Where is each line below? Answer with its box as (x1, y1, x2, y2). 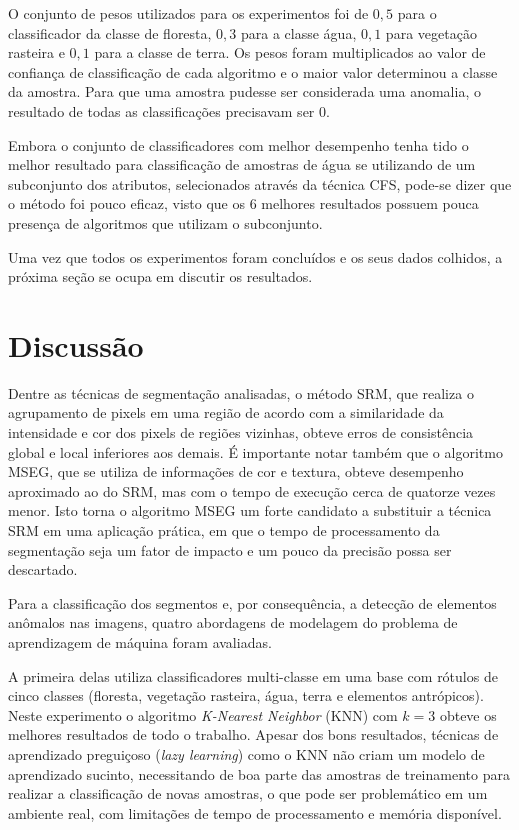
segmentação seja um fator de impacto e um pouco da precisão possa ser (8, 539, 452, 560)
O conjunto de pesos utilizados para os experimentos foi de (8, 3, 369, 23)
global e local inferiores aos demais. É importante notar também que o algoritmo (8, 441, 503, 462)
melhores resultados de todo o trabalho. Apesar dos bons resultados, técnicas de (8, 724, 499, 745)
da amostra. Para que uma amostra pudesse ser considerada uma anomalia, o (8, 81, 481, 102)
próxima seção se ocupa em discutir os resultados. (8, 266, 313, 287)
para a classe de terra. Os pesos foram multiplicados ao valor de (94, 42, 486, 63)
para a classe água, (241, 22, 357, 43)
